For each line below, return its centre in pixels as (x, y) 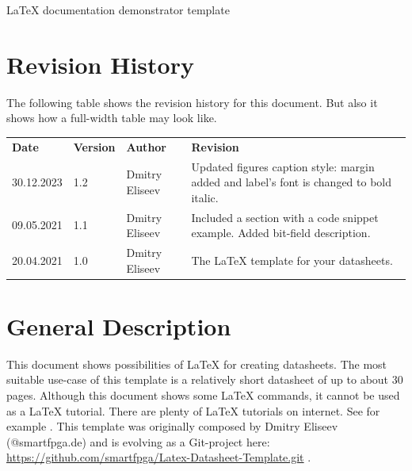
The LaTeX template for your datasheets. (292, 260)
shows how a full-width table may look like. (112, 118)
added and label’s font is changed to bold (292, 182)
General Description (119, 325)
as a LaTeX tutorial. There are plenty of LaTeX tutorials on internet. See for (193, 410)
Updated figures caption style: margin (283, 166)
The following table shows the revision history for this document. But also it (192, 102)
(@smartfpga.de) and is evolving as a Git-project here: (138, 441)
